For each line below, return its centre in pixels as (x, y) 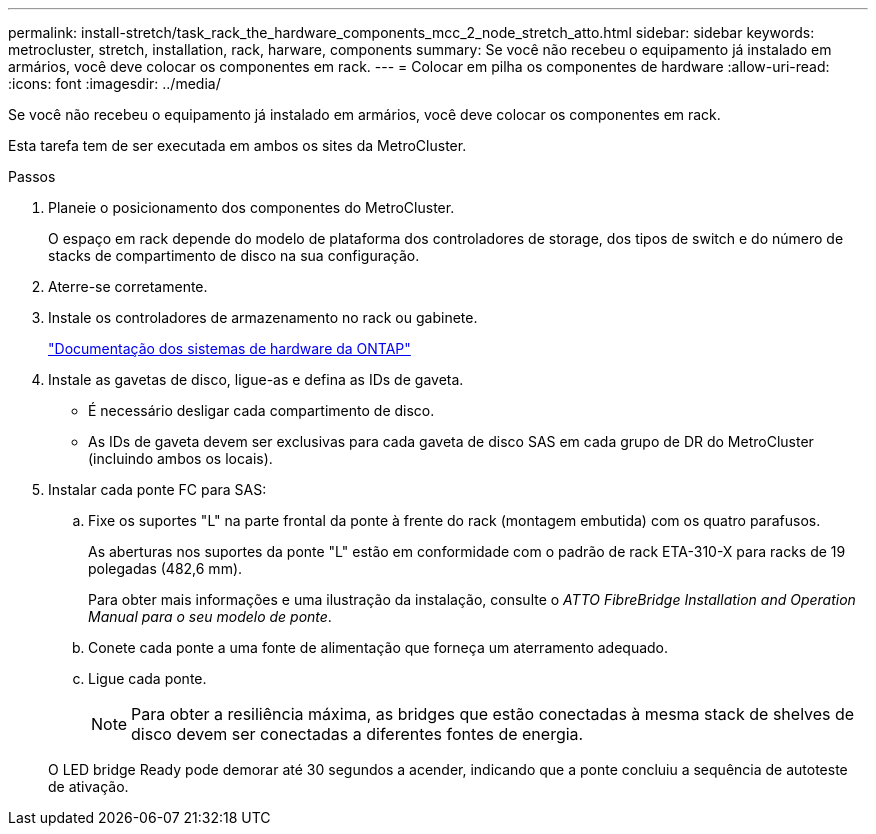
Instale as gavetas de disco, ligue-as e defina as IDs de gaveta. (256, 379)
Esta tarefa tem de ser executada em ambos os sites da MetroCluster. (237, 145)
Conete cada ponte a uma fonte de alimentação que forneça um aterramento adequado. (378, 647)
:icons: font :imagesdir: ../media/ (114, 83)
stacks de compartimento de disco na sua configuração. (234, 255)
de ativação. (88, 786)
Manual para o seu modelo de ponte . (210, 616)
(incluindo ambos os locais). (180, 458)
